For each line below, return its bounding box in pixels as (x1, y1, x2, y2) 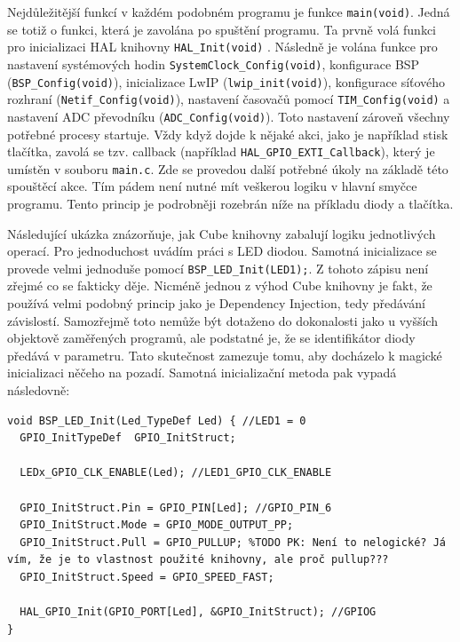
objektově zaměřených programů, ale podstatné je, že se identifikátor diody (7, 329, 416, 347)
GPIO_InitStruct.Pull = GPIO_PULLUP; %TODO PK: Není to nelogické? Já (20, 535, 446, 549)
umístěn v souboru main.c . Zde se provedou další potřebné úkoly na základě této (7, 159, 448, 178)
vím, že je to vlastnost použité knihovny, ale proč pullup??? (7, 553, 389, 567)
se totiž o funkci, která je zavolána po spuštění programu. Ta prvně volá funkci (7, 20, 437, 38)
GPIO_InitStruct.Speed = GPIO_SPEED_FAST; (20, 570, 274, 583)
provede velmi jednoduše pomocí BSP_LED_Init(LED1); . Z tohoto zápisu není (7, 258, 429, 277)
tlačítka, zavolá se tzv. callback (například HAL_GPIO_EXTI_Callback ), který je (7, 142, 435, 161)
